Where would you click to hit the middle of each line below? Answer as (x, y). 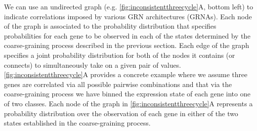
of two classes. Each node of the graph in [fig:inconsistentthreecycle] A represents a (128, 103)
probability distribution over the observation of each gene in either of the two (121, 113)
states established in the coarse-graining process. (77, 123)
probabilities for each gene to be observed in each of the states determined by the (127, 35)
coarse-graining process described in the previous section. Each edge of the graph (127, 45)
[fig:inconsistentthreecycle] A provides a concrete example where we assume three (126, 74)
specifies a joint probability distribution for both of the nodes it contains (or (120, 55)
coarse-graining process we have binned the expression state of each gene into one (127, 94)
